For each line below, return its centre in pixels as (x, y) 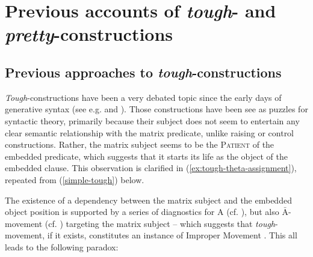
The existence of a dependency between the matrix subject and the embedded (148, 200)
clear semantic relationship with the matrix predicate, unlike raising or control (150, 132)
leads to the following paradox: (62, 246)
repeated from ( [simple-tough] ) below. (75, 179)
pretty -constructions (89, 34)
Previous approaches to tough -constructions (143, 72)
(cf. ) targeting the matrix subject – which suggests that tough (160, 223)
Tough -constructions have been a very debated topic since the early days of (143, 97)
